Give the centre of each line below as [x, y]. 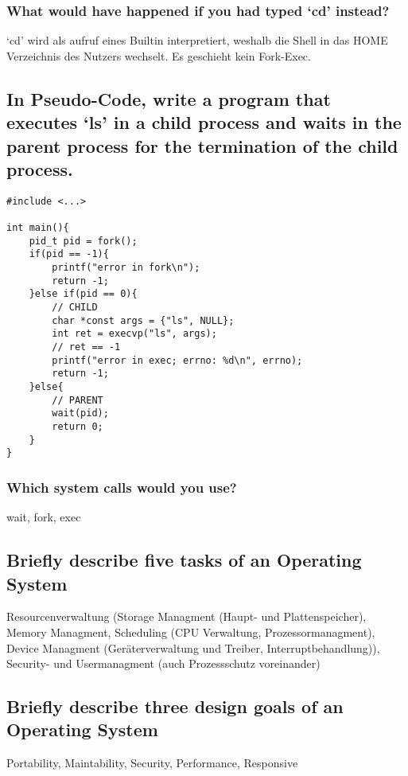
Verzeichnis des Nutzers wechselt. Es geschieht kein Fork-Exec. [159, 55]
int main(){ [38, 228]
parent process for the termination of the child [202, 145]
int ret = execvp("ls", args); [134, 334]
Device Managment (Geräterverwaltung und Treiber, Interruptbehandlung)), [193, 647]
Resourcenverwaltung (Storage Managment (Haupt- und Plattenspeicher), [187, 616]
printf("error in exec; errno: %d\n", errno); [177, 360]
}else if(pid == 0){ [83, 294]
